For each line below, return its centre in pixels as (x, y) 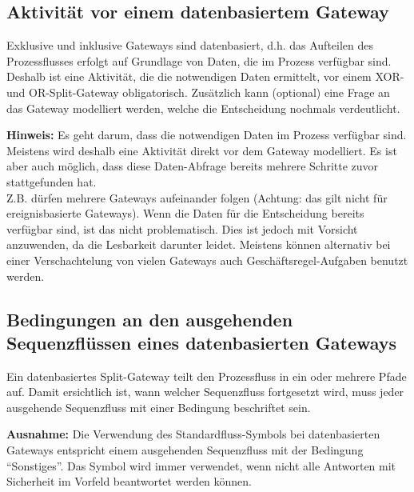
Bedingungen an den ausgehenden (150, 319)
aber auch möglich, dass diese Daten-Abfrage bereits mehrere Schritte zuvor (193, 166)
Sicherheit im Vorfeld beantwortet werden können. (129, 481)
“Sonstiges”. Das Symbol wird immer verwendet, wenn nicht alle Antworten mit (201, 465)
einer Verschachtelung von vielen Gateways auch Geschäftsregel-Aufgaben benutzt (207, 260)
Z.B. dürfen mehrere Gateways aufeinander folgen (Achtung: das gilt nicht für (197, 197)
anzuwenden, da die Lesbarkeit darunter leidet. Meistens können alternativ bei (199, 244)
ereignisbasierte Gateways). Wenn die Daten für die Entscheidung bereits (185, 213)
